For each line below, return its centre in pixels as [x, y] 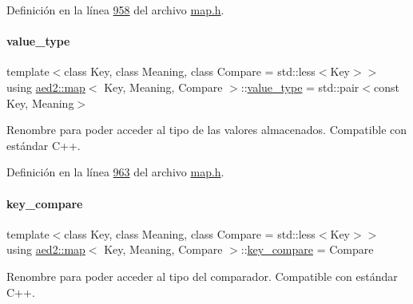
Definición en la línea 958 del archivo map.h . [115, 10]
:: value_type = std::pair [300, 87]
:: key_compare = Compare [307, 249]
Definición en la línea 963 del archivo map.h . [115, 172]
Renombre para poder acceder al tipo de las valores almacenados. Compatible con [207, 130]
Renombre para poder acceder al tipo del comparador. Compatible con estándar [202, 276]
